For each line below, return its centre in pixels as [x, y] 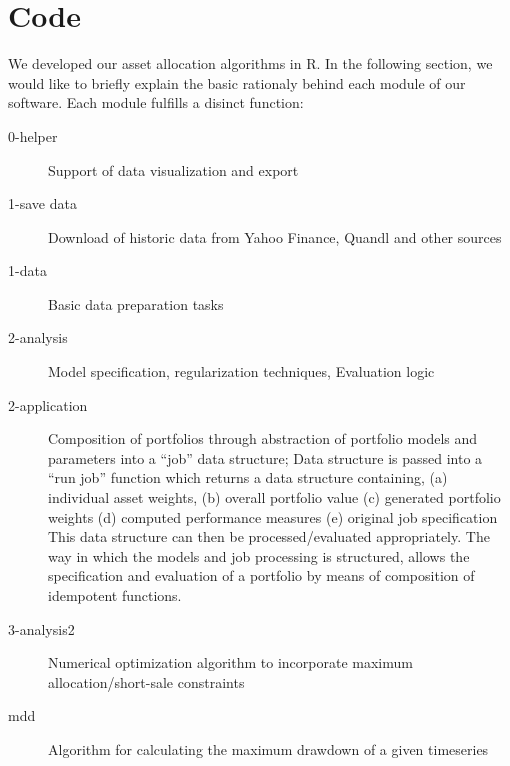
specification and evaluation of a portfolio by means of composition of [261, 575]
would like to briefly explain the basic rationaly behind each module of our [237, 82]
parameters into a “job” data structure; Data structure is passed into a [265, 457]
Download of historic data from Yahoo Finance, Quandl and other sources [275, 236]
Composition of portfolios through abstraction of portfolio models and [263, 438]
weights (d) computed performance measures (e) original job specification [273, 516]
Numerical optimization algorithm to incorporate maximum [230, 662]
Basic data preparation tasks [136, 303]
